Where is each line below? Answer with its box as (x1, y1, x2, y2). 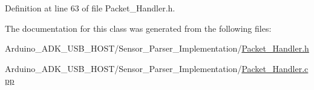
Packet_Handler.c (241, 62, 309, 74)
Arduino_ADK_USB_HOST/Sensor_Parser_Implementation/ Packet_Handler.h (5, 42, 309, 55)
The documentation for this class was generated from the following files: (5, 22, 272, 34)
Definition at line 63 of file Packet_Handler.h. (5, 2, 175, 14)
